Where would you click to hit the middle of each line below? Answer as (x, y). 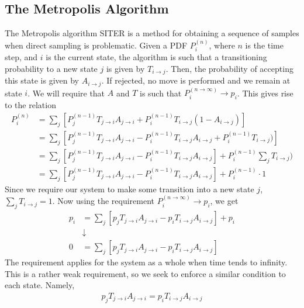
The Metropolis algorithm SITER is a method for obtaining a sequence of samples (152, 33)
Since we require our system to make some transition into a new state (129, 188)
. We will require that (66, 93)
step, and (21, 57)
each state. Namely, (40, 285)
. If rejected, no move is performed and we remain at (196, 80)
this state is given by (42, 80)
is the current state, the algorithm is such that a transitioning (156, 57)
